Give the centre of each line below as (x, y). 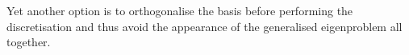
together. (29, 42)
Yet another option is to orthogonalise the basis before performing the (180, 10)
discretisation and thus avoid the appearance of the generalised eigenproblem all (204, 26)
